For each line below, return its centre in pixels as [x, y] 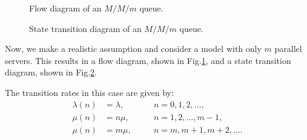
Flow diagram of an [65, 8]
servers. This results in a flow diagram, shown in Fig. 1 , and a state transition [148, 60]
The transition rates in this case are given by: [89, 92]
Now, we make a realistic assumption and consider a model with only [133, 49]
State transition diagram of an [85, 28]
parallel [288, 49]
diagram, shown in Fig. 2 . [51, 72]
